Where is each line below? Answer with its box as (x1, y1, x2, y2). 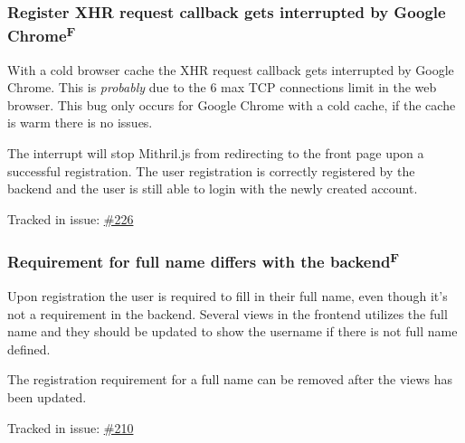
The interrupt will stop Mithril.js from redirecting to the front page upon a (7, 143, 424, 162)
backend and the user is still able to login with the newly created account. (7, 179, 418, 198)
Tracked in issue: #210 (7, 418, 134, 437)
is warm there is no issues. (7, 113, 153, 132)
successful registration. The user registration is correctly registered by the (7, 161, 415, 180)
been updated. (7, 387, 87, 406)
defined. (7, 339, 51, 358)
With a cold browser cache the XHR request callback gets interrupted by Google (7, 60, 454, 79)
